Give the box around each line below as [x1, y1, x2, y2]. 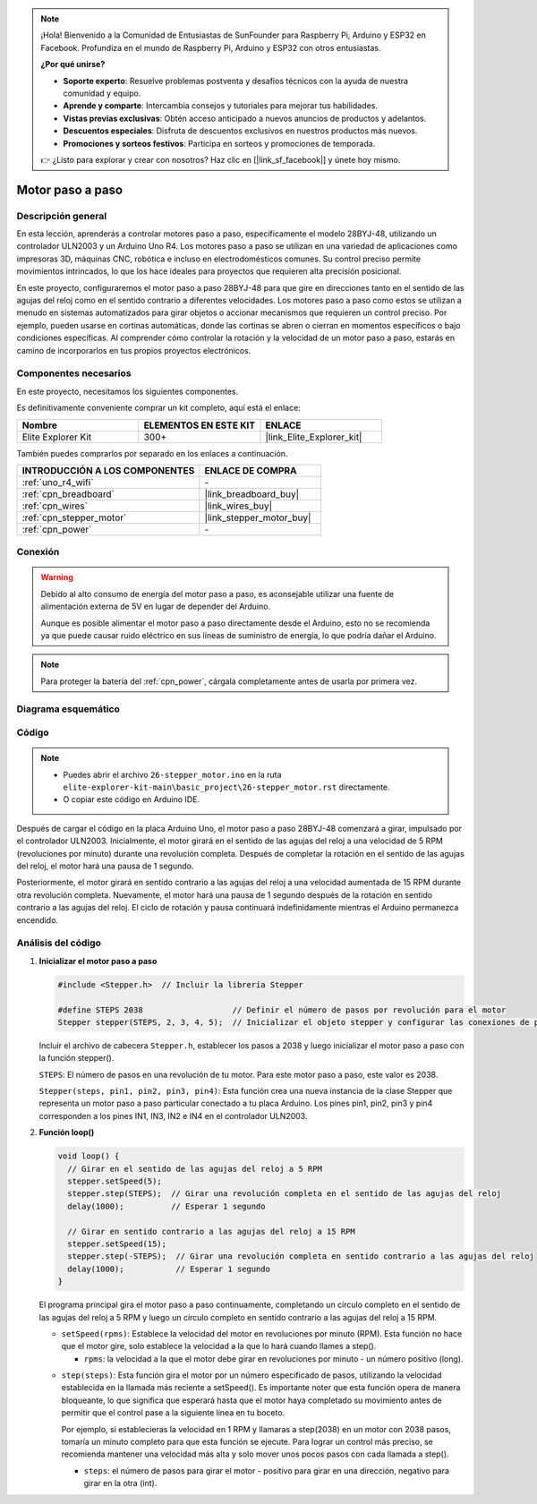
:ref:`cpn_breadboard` [21, 488, 115, 500]
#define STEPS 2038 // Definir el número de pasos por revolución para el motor [57, 1004, 507, 1015]
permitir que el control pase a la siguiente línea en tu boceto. [61, 1407, 286, 1418]
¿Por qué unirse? [40, 59, 106, 70]
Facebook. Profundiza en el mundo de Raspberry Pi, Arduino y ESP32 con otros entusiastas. [40, 42, 381, 53]
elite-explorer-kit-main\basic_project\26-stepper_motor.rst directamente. [63, 782, 390, 792]
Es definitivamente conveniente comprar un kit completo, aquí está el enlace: [16, 403, 302, 414]
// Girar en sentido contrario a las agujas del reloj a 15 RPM [67, 1226, 355, 1236]
